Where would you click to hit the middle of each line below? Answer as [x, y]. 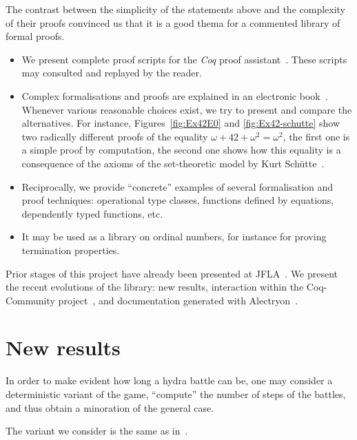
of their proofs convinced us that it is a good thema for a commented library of [173, 22]
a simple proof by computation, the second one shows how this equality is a [181, 150]
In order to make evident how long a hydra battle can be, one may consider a [169, 380]
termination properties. [71, 250]
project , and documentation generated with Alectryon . [178, 300]
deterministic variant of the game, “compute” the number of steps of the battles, [176, 394]
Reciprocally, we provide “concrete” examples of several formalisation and [177, 186]
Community [30, 300]
